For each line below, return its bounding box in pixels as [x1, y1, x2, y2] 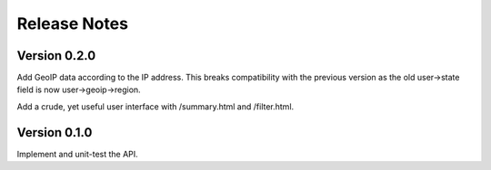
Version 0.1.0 [16, 125, 93, 140]
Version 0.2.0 [16, 48, 96, 63]
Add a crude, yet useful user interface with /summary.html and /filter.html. [16, 100, 295, 112]
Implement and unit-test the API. [16, 148, 138, 159]
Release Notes [16, 14, 129, 33]
